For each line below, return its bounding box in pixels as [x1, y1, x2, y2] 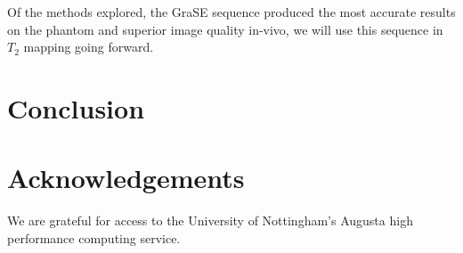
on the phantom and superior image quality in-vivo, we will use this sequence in [7, 20, 443, 38]
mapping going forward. [23, 37, 154, 56]
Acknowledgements [7, 159, 245, 196]
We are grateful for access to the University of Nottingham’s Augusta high [7, 211, 413, 230]
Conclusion [7, 89, 145, 126]
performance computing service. [7, 228, 181, 247]
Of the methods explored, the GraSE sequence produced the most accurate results [7, 3, 456, 20]
